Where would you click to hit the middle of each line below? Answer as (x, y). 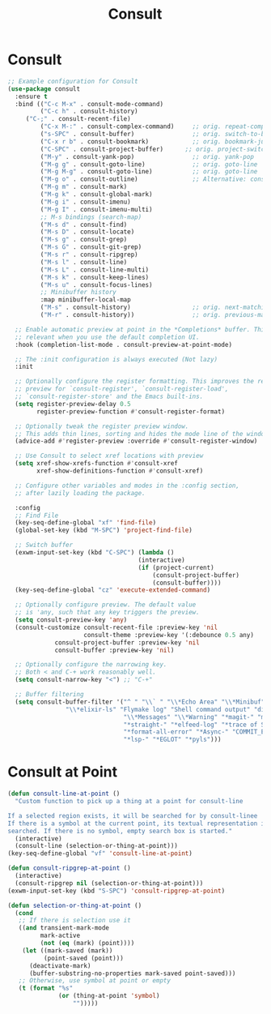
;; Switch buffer (44, 545)
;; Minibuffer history (78, 293)
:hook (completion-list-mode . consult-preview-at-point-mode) (123, 344)
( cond (24, 913)
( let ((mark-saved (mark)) (68, 950)
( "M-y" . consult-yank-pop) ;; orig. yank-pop (147, 156)
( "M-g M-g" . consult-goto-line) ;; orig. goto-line (149, 172)
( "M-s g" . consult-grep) (84, 240)
